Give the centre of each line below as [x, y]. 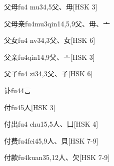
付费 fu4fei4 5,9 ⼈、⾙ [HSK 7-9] [51, 140]
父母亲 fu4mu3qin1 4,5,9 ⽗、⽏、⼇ [57, 23]
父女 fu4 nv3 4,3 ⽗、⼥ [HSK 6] [50, 40]
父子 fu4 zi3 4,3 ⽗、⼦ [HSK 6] [48, 74]
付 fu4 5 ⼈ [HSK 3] [30, 107]
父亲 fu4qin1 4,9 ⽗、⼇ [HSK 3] [49, 57]
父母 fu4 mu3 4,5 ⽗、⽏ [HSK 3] [51, 6]
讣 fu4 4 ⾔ [18, 90]
